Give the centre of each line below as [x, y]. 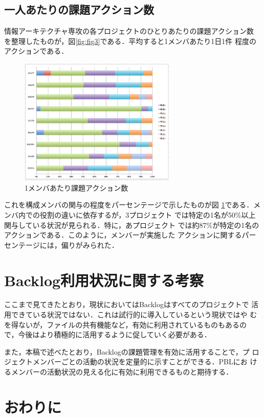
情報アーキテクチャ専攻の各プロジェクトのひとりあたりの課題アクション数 [129, 31]
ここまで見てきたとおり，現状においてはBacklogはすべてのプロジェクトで [127, 304]
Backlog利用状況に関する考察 [104, 280]
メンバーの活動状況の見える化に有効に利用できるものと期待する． [122, 372]
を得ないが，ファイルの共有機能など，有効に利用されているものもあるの [126, 324]
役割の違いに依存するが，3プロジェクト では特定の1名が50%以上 [148, 214]
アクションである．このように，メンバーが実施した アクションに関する [123, 235]
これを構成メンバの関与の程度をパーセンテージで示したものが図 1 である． [129, 205]
